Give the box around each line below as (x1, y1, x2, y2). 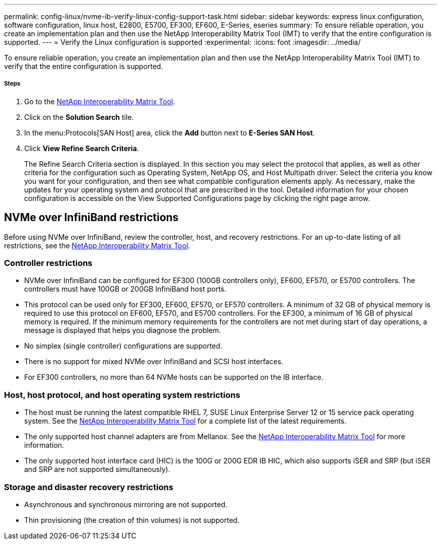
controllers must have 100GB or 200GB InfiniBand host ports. (24, 285, 227, 294)
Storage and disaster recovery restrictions (4, 482, 174, 492)
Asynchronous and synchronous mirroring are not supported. (24, 500, 228, 509)
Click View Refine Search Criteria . (24, 144, 139, 153)
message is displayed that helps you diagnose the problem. (24, 326, 221, 335)
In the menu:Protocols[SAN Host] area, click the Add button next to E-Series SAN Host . (24, 128, 315, 137)
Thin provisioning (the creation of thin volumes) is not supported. (24, 515, 240, 524)
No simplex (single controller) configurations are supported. (24, 342, 223, 351)
